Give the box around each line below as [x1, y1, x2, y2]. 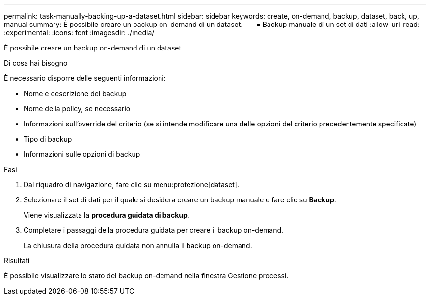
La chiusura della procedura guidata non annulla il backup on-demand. [24, 241, 252, 249]
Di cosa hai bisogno [4, 59, 68, 67]
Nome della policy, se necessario [24, 104, 131, 113]
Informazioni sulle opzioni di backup [24, 150, 140, 158]
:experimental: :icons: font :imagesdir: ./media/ [4, 28, 155, 37]
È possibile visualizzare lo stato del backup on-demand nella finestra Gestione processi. [4, 272, 289, 280]
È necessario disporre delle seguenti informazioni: [4, 74, 166, 82]
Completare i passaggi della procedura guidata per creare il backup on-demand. [24, 226, 284, 234]
